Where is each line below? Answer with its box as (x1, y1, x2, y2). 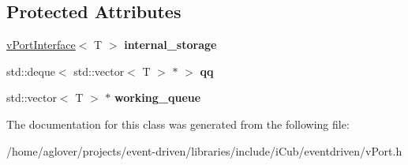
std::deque (6, 62, 55, 79)
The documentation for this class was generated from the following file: (6, 115, 350, 132)
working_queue (114, 89, 201, 106)
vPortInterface (6, 36, 76, 53)
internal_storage (124, 36, 217, 53)
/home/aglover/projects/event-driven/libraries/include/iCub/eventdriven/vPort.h (6, 142, 402, 159)
